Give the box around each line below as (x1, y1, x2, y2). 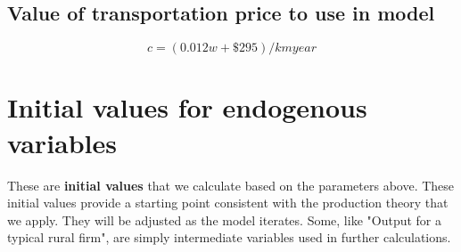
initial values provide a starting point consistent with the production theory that (7, 193, 449, 212)
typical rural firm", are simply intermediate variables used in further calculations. (7, 228, 451, 247)
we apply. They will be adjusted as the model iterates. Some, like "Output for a (7, 210, 441, 229)
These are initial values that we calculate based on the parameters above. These (7, 175, 455, 194)
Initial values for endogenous (7, 89, 367, 126)
